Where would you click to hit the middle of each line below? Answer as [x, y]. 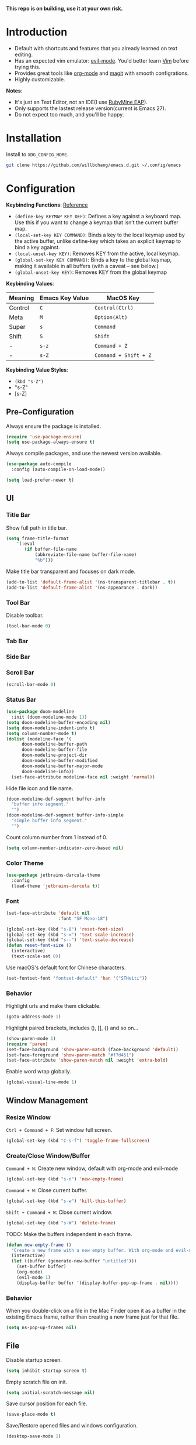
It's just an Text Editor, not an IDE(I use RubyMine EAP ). [81, 102]
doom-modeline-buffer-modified [60, 761]
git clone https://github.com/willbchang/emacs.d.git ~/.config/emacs [94, 165]
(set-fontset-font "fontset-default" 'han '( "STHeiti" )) [77, 978]
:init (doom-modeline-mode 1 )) [49, 717]
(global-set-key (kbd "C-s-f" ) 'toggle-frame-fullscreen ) [78, 1141]
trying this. [27, 67]
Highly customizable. [40, 79]
